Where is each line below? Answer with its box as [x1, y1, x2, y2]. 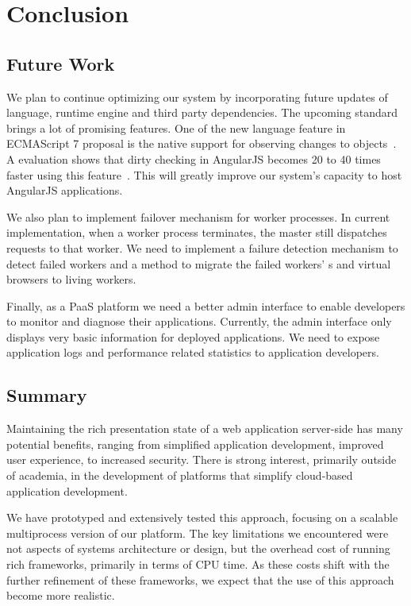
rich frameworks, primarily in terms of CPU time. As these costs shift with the [6, 556, 390, 573]
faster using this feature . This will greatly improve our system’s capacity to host [6, 166, 402, 183]
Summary [6, 383, 87, 407]
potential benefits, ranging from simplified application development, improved [6, 435, 384, 452]
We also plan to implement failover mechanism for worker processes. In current [6, 208, 390, 225]
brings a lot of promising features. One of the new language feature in [6, 119, 346, 136]
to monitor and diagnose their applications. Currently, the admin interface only [6, 313, 392, 330]
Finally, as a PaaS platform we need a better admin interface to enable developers [6, 297, 405, 314]
